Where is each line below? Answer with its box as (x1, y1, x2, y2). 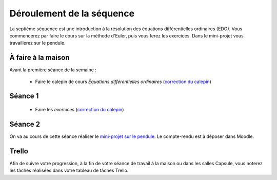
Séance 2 (9, 119, 41, 128)
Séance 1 (9, 92, 39, 101)
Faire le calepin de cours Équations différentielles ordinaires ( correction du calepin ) (35, 78, 211, 85)
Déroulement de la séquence (9, 8, 135, 19)
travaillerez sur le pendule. (9, 40, 66, 46)
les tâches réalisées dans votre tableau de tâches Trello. (9, 167, 129, 174)
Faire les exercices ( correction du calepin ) (35, 107, 124, 113)
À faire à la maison (9, 53, 70, 62)
